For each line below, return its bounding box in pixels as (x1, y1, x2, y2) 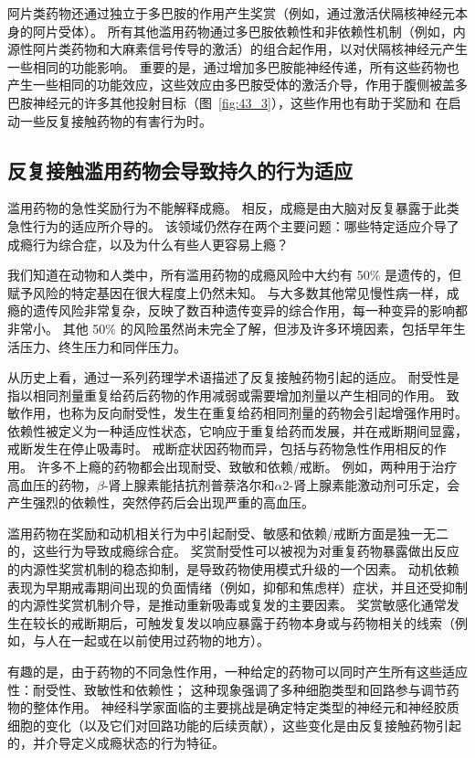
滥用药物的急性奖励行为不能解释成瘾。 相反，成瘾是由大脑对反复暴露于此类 (7, 198, 459, 218)
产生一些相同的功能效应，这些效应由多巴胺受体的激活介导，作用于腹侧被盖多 (7, 75, 468, 94)
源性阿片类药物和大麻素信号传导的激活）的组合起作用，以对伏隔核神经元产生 (7, 39, 468, 59)
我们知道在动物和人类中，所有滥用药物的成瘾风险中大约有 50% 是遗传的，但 (7, 265, 461, 284)
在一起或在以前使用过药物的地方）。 (58, 631, 269, 650)
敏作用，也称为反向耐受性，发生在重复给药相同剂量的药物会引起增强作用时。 (7, 403, 468, 422)
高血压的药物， (7, 475, 97, 494)
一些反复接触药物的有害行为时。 (19, 111, 212, 130)
